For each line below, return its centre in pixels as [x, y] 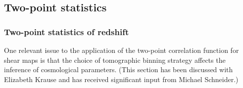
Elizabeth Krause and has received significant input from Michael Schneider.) [121, 79]
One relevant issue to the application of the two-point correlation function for [121, 50]
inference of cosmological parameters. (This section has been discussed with [119, 69]
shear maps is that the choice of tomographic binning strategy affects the [115, 60]
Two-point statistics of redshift [67, 31]
